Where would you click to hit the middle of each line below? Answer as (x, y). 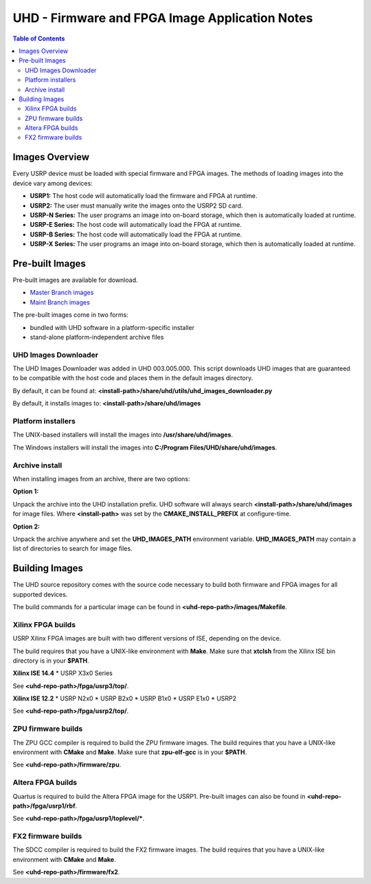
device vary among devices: (53, 183)
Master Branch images (62, 293)
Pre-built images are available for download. (75, 280)
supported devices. (40, 594)
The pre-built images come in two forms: (70, 315)
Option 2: (26, 527)
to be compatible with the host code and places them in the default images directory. (133, 378)
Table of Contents (39, 38)
